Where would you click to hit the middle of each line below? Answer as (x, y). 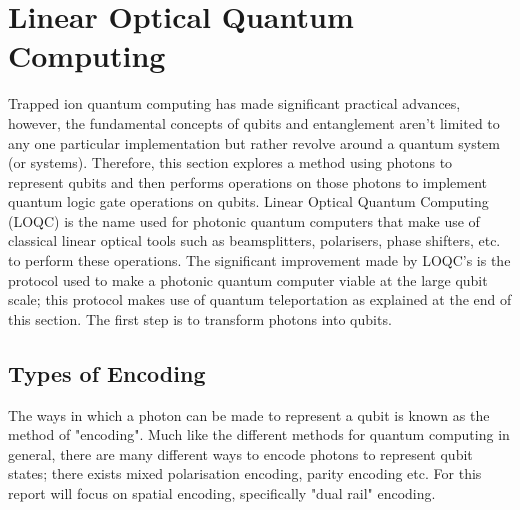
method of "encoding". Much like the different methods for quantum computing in (259, 434)
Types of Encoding (107, 372)
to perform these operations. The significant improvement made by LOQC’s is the (259, 260)
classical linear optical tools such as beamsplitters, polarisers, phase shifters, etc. (254, 240)
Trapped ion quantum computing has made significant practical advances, (234, 103)
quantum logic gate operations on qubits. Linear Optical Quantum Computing (248, 201)
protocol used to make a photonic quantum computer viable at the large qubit (248, 279)
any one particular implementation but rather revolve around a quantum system (254, 142)
